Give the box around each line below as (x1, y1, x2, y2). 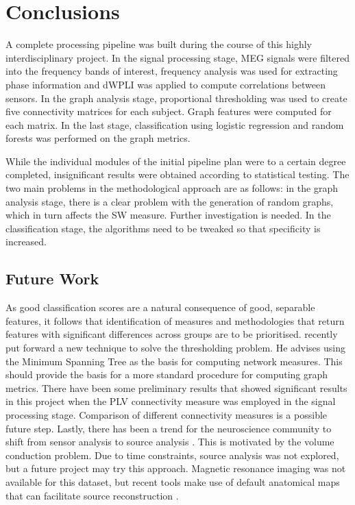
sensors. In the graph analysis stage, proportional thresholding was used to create (5, 90, 347, 105)
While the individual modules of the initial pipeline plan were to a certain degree (5, 153, 346, 168)
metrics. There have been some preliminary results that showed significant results (5, 380, 347, 395)
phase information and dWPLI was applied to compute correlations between (5, 77, 326, 91)
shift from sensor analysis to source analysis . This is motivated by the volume (5, 434, 334, 449)
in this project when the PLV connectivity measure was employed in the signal (5, 394, 336, 408)
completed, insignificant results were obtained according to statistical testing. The (5, 167, 350, 182)
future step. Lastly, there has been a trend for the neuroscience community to (5, 421, 332, 435)
